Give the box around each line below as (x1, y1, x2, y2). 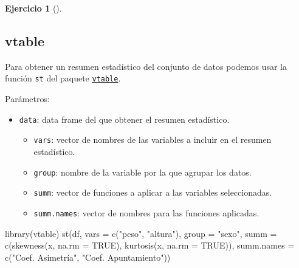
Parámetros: (5, 92, 50, 105)
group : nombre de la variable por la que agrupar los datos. (33, 165, 252, 178)
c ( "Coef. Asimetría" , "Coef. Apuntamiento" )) (5, 250, 171, 263)
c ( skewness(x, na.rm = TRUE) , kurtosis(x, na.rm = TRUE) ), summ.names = (5, 239, 295, 252)
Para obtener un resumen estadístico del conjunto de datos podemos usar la (5, 60, 287, 72)
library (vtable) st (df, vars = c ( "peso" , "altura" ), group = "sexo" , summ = (5, 227, 277, 239)
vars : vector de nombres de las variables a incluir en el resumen (33, 133, 272, 146)
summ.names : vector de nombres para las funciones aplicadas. (33, 206, 259, 219)
